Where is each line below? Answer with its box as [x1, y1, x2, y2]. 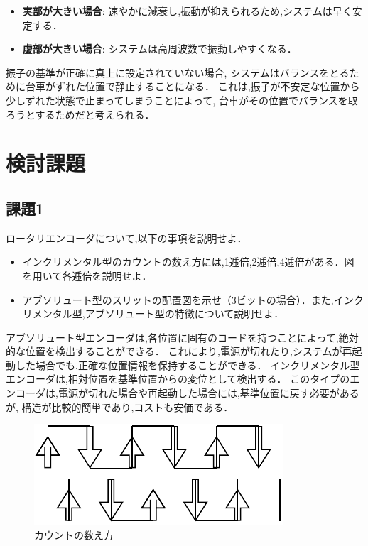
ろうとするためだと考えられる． [6, 107, 155, 121]
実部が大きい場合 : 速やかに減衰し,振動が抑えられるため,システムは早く [22, 4, 352, 18]
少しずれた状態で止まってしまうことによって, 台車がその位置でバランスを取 [6, 92, 358, 107]
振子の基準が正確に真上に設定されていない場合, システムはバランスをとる [6, 65, 350, 80]
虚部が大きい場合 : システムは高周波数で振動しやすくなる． [22, 41, 297, 56]
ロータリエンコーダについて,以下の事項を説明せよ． [6, 230, 247, 245]
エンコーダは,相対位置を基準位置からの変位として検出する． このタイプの [6, 371, 350, 386]
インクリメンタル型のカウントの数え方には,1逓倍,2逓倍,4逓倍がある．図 [22, 254, 355, 269]
